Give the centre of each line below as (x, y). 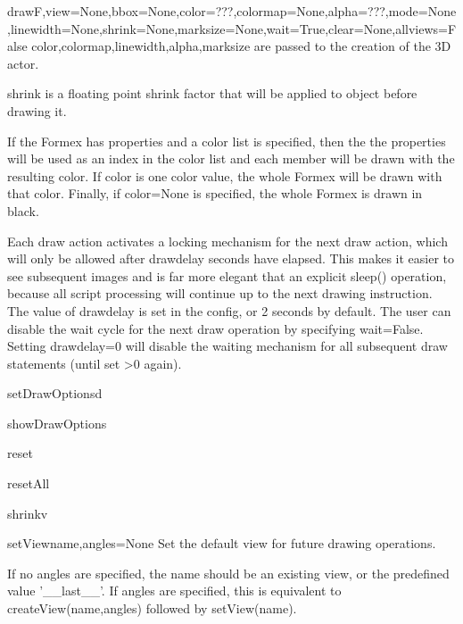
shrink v (28, 513)
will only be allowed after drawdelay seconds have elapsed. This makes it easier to (231, 258)
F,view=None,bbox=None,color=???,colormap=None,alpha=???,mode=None (245, 11)
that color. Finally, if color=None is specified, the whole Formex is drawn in (215, 193)
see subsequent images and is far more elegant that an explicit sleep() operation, (227, 275)
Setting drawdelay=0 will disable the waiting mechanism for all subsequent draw (227, 346)
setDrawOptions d (55, 393)
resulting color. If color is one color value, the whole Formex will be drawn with (225, 175)
